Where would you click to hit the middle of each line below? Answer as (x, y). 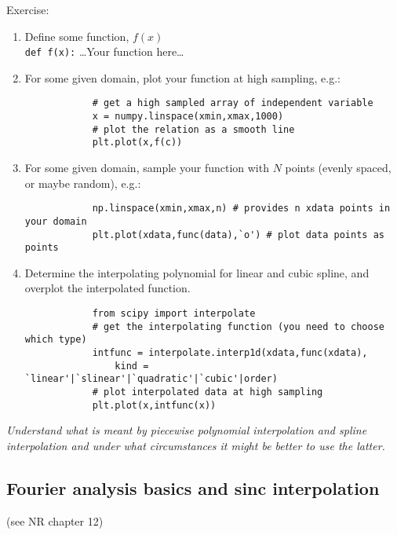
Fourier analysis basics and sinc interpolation (193, 487)
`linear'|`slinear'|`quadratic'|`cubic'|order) (151, 379)
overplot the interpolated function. (107, 288)
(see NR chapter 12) (55, 520)
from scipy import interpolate (174, 314)
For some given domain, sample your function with (147, 168)
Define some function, (77, 36)
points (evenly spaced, (338, 168)
